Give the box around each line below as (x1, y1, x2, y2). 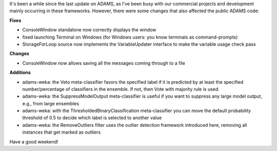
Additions (9, 69, 31, 75)
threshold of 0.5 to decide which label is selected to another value (22, 115, 162, 121)
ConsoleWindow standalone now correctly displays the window (22, 27, 156, 33)
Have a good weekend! (9, 139, 58, 145)
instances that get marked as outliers (22, 129, 101, 136)
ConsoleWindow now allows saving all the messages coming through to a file (22, 60, 186, 66)
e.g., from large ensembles (22, 100, 80, 106)
